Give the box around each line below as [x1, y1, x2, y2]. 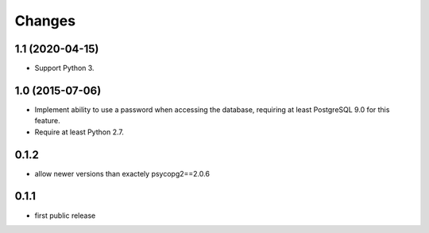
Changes [14, 12, 75, 29]
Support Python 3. [34, 64, 95, 73]
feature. [34, 116, 61, 126]
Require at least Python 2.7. [34, 127, 125, 137]
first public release [34, 211, 96, 220]
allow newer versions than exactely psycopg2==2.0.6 [34, 169, 211, 178]
